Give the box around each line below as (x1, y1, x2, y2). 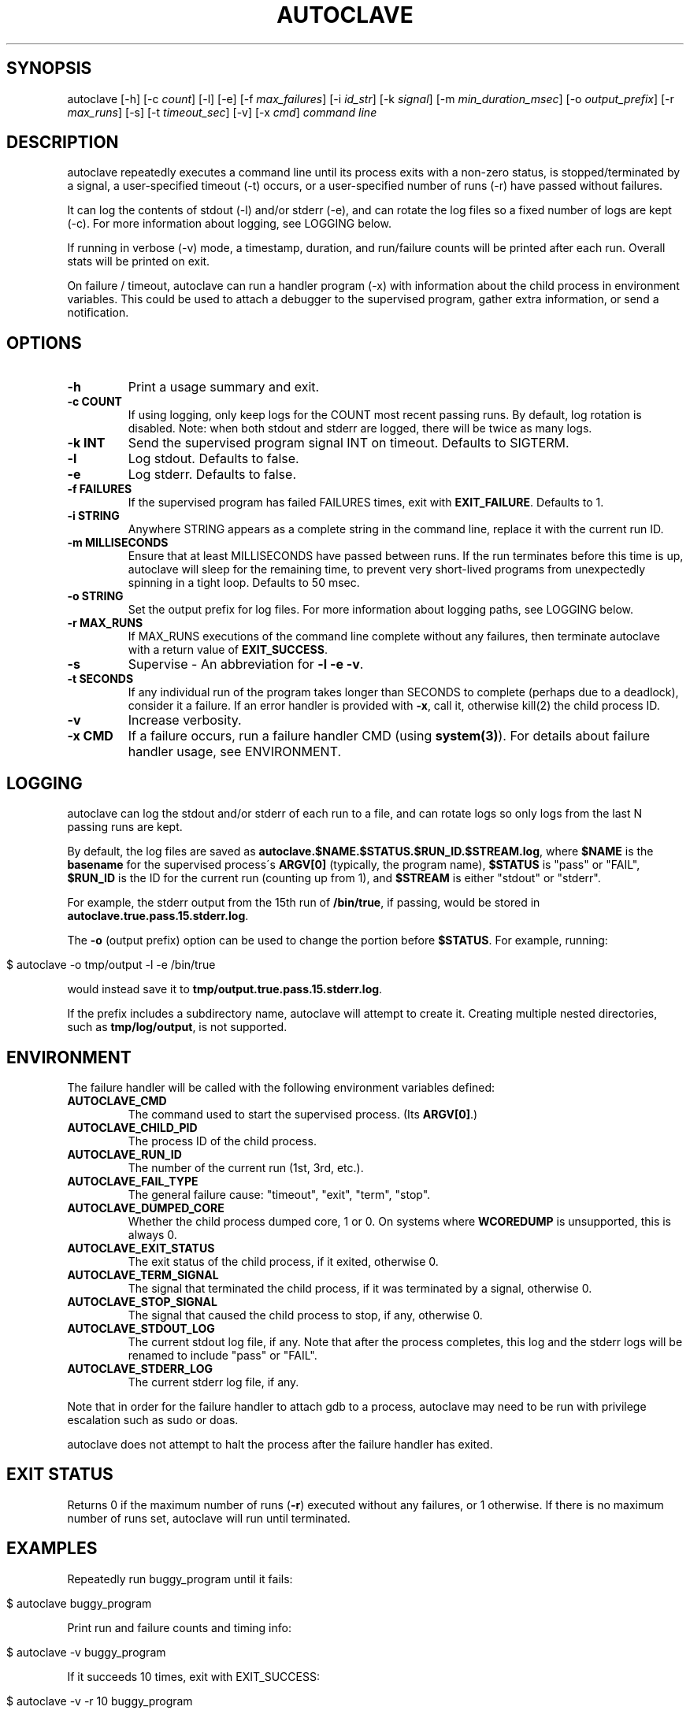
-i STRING (67, 509, 120, 523)
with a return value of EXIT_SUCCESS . (128, 643, 328, 657)
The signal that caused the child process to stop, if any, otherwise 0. (128, 1308, 483, 1322)
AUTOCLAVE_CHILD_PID (67, 1120, 198, 1134)
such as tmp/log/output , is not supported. (67, 1020, 287, 1034)
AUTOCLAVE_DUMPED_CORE (67, 1200, 224, 1215)
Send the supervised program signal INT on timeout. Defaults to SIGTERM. (128, 435, 569, 451)
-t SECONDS (67, 672, 134, 686)
